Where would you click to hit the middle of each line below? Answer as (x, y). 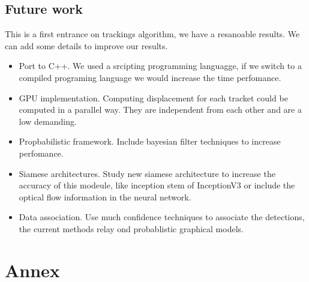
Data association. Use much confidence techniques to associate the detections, (162, 217)
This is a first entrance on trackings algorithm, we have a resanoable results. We (152, 34)
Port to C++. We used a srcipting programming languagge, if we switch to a (160, 66)
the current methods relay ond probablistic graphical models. (131, 228)
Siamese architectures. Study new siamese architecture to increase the (147, 173)
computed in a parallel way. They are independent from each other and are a (160, 109)
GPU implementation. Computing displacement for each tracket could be (153, 97)
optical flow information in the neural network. (105, 196)
